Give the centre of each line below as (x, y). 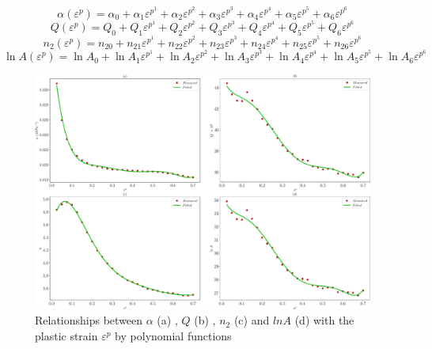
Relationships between (89, 320)
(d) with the (324, 320)
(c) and (252, 320)
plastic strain (66, 335)
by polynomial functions (173, 335)
